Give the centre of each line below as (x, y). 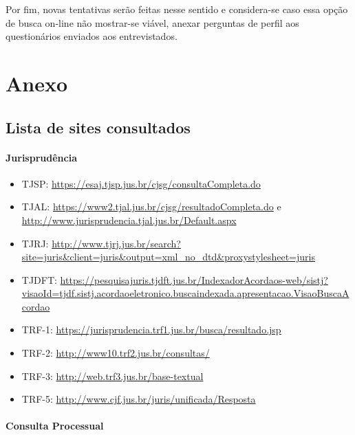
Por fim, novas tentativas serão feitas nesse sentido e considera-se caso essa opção (177, 9)
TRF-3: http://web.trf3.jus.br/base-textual (112, 376)
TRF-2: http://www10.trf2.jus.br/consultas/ (116, 353)
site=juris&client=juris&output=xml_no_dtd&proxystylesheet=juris (168, 257)
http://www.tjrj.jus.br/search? (116, 243)
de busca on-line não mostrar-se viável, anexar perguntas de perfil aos (152, 22)
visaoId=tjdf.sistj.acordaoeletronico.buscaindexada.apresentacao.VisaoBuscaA (185, 293)
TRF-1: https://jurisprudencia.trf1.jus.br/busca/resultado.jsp (151, 330)
